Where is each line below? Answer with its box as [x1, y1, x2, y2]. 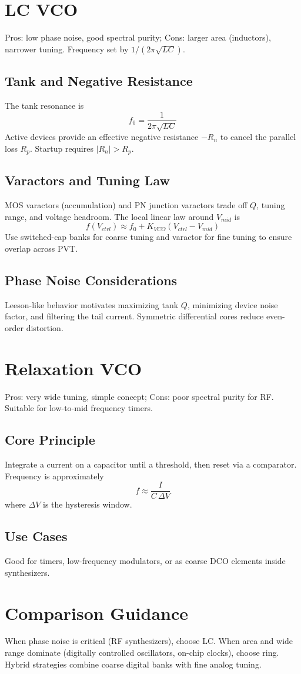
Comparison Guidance [5, 600, 189, 625]
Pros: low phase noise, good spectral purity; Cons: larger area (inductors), [5, 31, 271, 44]
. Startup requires [29, 142, 93, 154]
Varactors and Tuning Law [5, 171, 170, 189]
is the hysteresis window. [42, 498, 132, 510]
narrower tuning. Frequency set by [5, 42, 129, 55]
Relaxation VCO [5, 356, 142, 380]
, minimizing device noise [187, 298, 278, 311]
